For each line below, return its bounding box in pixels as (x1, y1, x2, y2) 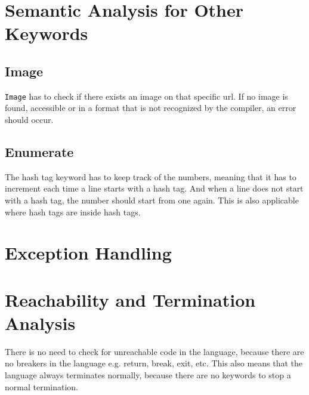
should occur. (5, 113, 54, 126)
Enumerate (5, 143, 74, 161)
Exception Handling (5, 240, 172, 265)
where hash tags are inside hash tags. (5, 205, 141, 218)
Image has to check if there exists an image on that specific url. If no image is (5, 90, 288, 102)
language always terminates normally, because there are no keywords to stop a (5, 369, 291, 381)
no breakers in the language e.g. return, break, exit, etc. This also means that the (5, 357, 303, 369)
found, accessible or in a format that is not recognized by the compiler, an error (5, 101, 296, 114)
